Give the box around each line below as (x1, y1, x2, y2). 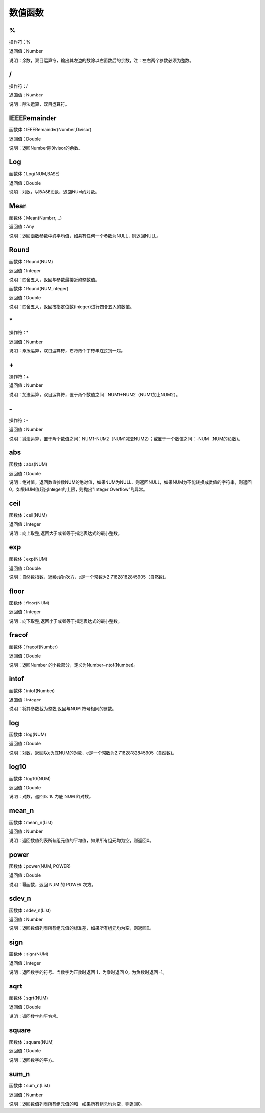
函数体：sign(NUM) (9, 951, 49, 957)
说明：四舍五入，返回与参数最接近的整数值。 (9, 277, 100, 283)
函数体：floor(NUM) (9, 600, 50, 605)
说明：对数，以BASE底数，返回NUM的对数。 (9, 189, 100, 194)
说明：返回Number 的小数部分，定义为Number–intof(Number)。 (9, 662, 138, 668)
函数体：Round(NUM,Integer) (9, 286, 69, 291)
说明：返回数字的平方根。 (9, 1013, 61, 1019)
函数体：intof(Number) (9, 688, 55, 694)
